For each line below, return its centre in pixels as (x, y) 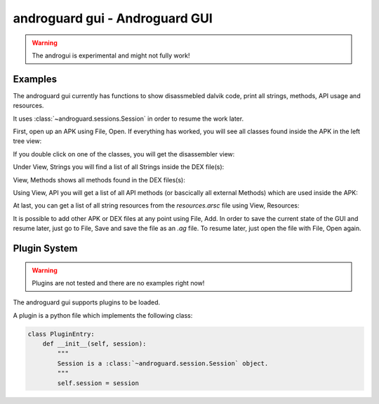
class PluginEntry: (61, 334)
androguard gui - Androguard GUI (113, 18)
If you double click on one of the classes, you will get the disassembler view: (124, 154)
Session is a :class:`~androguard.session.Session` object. (163, 363)
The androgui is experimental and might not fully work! (111, 55)
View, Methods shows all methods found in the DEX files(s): (99, 180)
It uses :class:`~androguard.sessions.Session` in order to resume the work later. (128, 119)
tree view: (27, 141)
